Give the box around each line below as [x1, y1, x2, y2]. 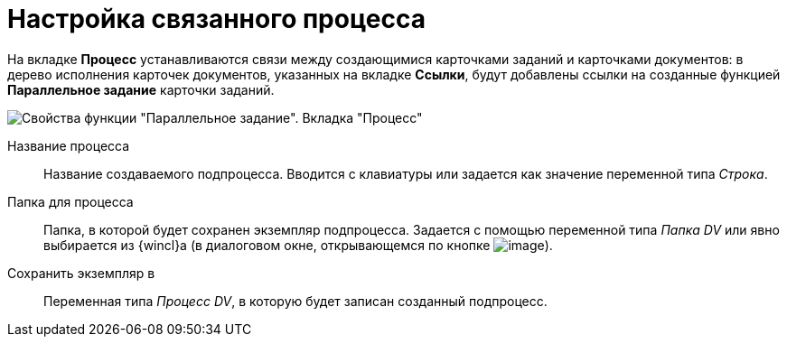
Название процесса [7, 137, 130, 153]
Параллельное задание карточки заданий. [7, 81, 275, 98]
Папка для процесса [7, 193, 134, 209]
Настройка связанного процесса [7, 4, 426, 34]
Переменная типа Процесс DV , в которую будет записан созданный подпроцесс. [43, 293, 548, 309]
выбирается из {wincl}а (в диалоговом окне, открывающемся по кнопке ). [43, 237, 553, 253]
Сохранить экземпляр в [7, 265, 155, 281]
